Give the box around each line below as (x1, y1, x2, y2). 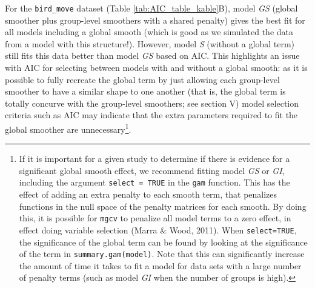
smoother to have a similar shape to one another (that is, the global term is (5, 85, 286, 98)
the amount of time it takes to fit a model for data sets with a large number (19, 259, 302, 272)
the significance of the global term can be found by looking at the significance (19, 235, 308, 248)
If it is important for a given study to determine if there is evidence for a (19, 152, 290, 165)
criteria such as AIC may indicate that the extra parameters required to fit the (5, 109, 298, 121)
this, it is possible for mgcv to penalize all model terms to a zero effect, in (19, 212, 291, 224)
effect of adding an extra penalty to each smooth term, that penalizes (19, 188, 277, 201)
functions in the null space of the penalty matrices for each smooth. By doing (19, 199, 307, 212)
